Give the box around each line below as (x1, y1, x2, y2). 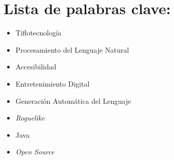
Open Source (15, 146, 55, 157)
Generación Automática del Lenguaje (15, 95, 131, 106)
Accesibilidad (15, 61, 56, 72)
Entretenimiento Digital (15, 78, 90, 89)
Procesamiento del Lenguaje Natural (15, 44, 129, 55)
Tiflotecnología (15, 27, 62, 38)
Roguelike (15, 112, 45, 123)
